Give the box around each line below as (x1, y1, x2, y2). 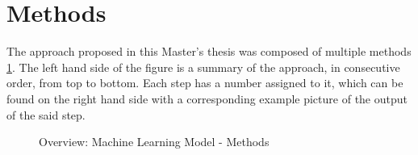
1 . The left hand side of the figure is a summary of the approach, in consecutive (6, 58, 400, 75)
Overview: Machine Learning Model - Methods (39, 133, 270, 150)
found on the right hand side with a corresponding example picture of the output (6, 90, 408, 107)
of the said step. (6, 106, 86, 123)
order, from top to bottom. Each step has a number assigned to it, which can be (6, 74, 403, 91)
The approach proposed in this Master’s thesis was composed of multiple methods (6, 43, 412, 60)
